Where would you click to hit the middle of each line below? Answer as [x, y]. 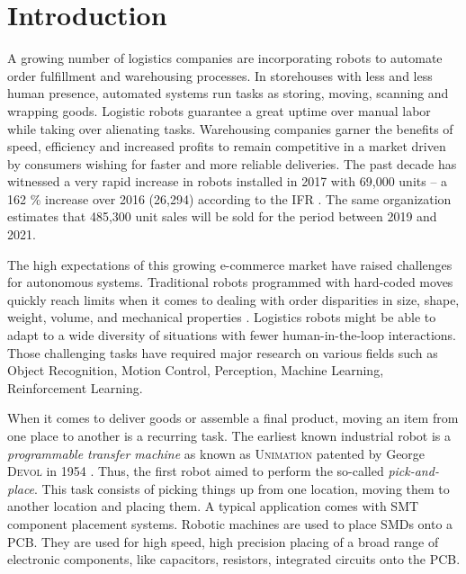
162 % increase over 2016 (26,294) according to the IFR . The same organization [229, 198]
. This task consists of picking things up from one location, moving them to [242, 488]
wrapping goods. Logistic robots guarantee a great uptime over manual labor [219, 110]
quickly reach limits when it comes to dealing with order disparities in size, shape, [233, 299]
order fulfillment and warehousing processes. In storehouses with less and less [220, 75]
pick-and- [413, 471]
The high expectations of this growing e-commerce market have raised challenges [230, 264]
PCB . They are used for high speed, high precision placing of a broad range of [223, 541]
